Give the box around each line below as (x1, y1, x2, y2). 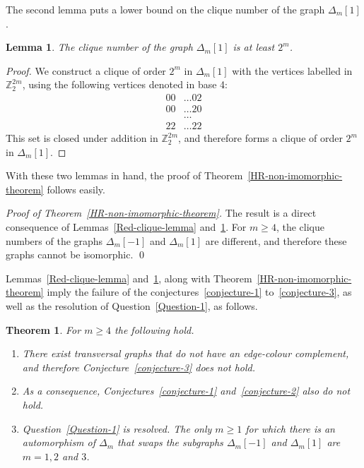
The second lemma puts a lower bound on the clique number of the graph (6, 2, 325, 16)
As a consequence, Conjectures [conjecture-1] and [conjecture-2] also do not (22, 383, 351, 398)
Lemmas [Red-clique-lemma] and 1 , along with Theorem (6, 270, 252, 285)
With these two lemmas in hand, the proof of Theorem (6, 168, 243, 183)
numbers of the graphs (6, 233, 103, 248)
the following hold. (115, 322, 194, 337)
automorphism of (22, 435, 96, 450)
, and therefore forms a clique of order (178, 131, 343, 145)
